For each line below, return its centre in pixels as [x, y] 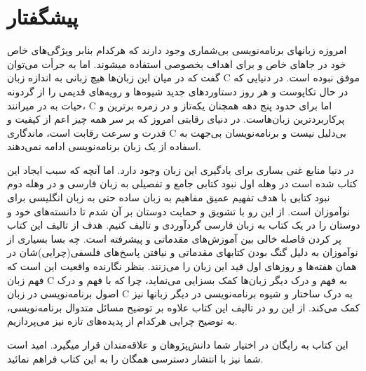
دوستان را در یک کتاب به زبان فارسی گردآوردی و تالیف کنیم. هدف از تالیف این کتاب [184, 225]
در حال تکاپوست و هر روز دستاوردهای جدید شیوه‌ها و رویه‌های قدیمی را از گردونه [178, 91]
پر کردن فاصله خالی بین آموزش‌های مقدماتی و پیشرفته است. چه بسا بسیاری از [174, 238]
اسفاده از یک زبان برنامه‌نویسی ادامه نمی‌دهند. [104, 146]
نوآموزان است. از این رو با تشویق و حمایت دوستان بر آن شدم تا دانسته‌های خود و [178, 211]
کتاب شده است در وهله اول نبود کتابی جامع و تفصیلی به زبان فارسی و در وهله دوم [182, 183]
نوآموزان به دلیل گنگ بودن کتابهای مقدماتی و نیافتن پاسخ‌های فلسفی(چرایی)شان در [183, 252]
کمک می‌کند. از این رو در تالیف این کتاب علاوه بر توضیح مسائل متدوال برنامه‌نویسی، [184, 307]
